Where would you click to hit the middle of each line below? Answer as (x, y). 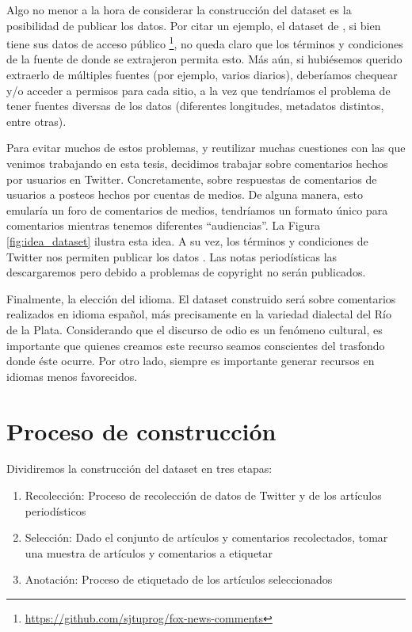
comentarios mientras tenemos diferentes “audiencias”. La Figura (164, 225)
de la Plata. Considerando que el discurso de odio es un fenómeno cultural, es (195, 329)
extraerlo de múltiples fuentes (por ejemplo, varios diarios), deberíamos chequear (202, 75)
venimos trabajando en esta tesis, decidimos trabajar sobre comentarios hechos (197, 163)
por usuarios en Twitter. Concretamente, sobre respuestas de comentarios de (192, 179)
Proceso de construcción (141, 430)
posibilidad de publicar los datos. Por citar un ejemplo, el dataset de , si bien (194, 25)
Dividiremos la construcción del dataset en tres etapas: (139, 468)
